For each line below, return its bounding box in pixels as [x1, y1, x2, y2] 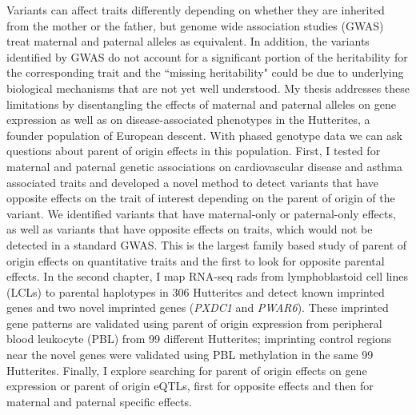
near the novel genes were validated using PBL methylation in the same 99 [6, 346, 374, 363]
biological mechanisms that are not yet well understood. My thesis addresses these [6, 79, 410, 96]
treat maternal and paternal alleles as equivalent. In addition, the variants [6, 33, 370, 50]
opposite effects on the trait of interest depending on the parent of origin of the [6, 190, 395, 206]
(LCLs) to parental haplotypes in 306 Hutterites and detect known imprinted [6, 283, 385, 300]
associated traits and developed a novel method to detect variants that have [6, 174, 379, 190]
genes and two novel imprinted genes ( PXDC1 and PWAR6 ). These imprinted [6, 299, 389, 316]
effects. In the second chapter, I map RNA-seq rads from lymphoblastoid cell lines [6, 268, 408, 285]
